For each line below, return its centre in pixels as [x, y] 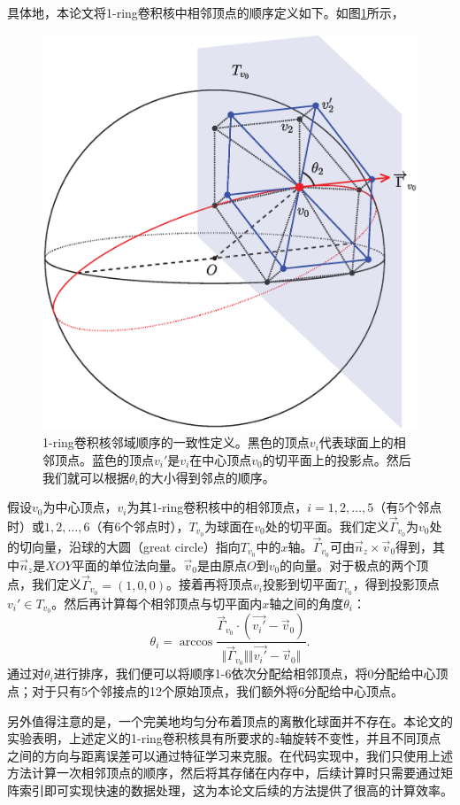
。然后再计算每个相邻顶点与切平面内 [157, 603]
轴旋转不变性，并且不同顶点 [360, 738]
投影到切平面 [299, 584]
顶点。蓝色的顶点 [104, 459]
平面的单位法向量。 [128, 565]
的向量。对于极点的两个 [348, 565]
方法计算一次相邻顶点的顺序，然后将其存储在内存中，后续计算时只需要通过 [224, 773]
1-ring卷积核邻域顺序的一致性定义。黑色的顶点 [176, 442]
